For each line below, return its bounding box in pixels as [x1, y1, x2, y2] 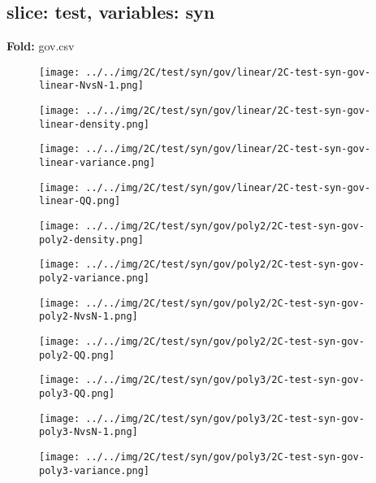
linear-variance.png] [39, 157, 156, 169]
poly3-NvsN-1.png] [39, 426, 138, 438]
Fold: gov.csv [6, 37, 75, 54]
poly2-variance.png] [39, 272, 150, 285]
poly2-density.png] [39, 233, 144, 246]
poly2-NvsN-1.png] [39, 311, 138, 323]
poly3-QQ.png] [39, 387, 115, 399]
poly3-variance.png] [39, 464, 150, 476]
